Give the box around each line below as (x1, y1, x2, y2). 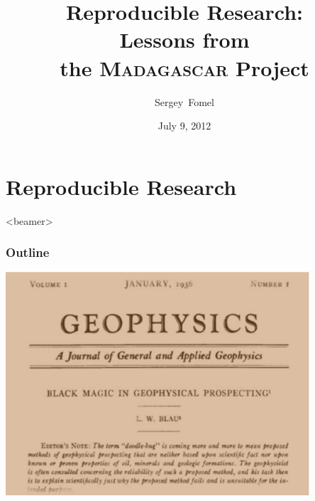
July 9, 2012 (157, 118, 211, 133)
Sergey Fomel (155, 94, 214, 109)
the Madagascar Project (60, 53, 309, 82)
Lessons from (119, 25, 250, 54)
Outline (6, 243, 50, 261)
